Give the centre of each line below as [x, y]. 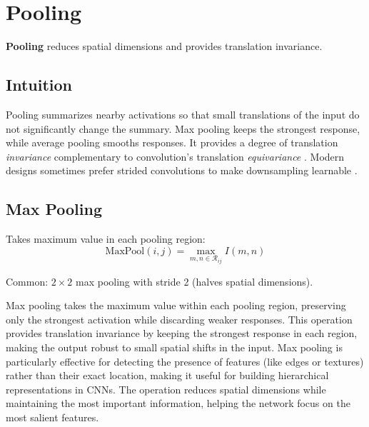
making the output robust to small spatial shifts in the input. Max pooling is [174, 347]
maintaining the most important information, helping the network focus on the [178, 403]
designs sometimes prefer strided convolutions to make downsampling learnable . [182, 170]
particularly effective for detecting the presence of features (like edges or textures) [185, 361]
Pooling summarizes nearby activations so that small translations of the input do [183, 114]
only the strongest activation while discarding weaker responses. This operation [179, 319]
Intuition [39, 85]
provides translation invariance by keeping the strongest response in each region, [182, 333]
